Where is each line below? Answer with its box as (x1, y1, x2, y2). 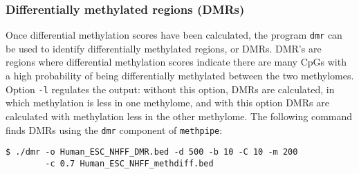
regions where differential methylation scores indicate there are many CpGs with (6, 55, 347, 69)
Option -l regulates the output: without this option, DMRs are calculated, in (6, 81, 335, 96)
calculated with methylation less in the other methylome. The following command (6, 108, 353, 123)
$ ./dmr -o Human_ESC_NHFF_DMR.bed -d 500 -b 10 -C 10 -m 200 (6, 147, 298, 157)
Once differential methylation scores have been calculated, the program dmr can (6, 28, 342, 42)
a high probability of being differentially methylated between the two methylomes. (6, 68, 354, 83)
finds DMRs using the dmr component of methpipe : (6, 122, 223, 137)
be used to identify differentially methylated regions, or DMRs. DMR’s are (6, 41, 322, 55)
